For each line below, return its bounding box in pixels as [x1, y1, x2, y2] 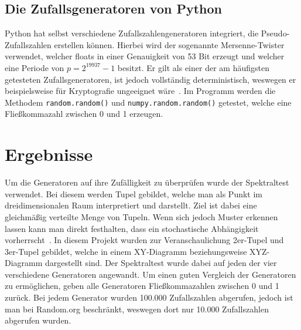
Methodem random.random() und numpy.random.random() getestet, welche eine [5, 96, 292, 108]
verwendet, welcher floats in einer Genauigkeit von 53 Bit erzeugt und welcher [5, 50, 285, 62]
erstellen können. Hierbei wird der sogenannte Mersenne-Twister [54, 38, 285, 50]
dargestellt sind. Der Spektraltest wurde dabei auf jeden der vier [45, 257, 277, 269]
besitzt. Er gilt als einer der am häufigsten [117, 61, 269, 73]
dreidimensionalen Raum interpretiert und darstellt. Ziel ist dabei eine [5, 199, 257, 211]
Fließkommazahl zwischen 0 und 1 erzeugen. [5, 107, 163, 120]
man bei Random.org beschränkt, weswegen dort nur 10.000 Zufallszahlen [5, 302, 269, 315]
